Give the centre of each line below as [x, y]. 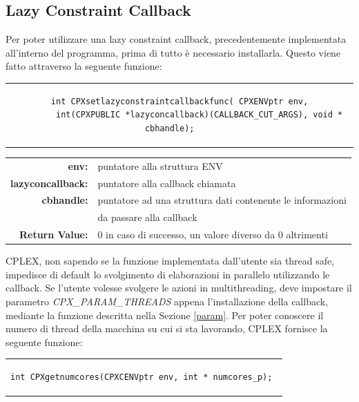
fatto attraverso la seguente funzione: [84, 66]
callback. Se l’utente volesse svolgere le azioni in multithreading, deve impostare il [179, 288]
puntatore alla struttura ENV [160, 165]
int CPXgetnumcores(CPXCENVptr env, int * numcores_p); [142, 377]
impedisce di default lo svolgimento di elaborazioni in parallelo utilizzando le [168, 274]
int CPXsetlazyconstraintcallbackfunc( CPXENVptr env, [179, 101]
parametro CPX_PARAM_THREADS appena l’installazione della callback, [167, 301]
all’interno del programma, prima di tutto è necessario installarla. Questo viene [173, 52]
